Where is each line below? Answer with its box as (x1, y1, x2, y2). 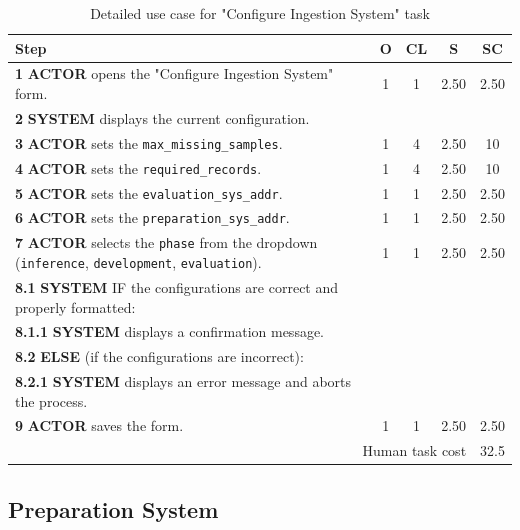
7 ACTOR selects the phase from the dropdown (15, 232, 318, 253)
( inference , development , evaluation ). (15, 252, 262, 272)
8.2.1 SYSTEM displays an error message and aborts (15, 371, 352, 392)
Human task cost (362, 440, 467, 461)
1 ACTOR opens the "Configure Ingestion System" (15, 63, 334, 84)
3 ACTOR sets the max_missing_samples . (15, 132, 283, 153)
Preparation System (8, 493, 219, 524)
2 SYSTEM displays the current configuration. (15, 107, 310, 128)
